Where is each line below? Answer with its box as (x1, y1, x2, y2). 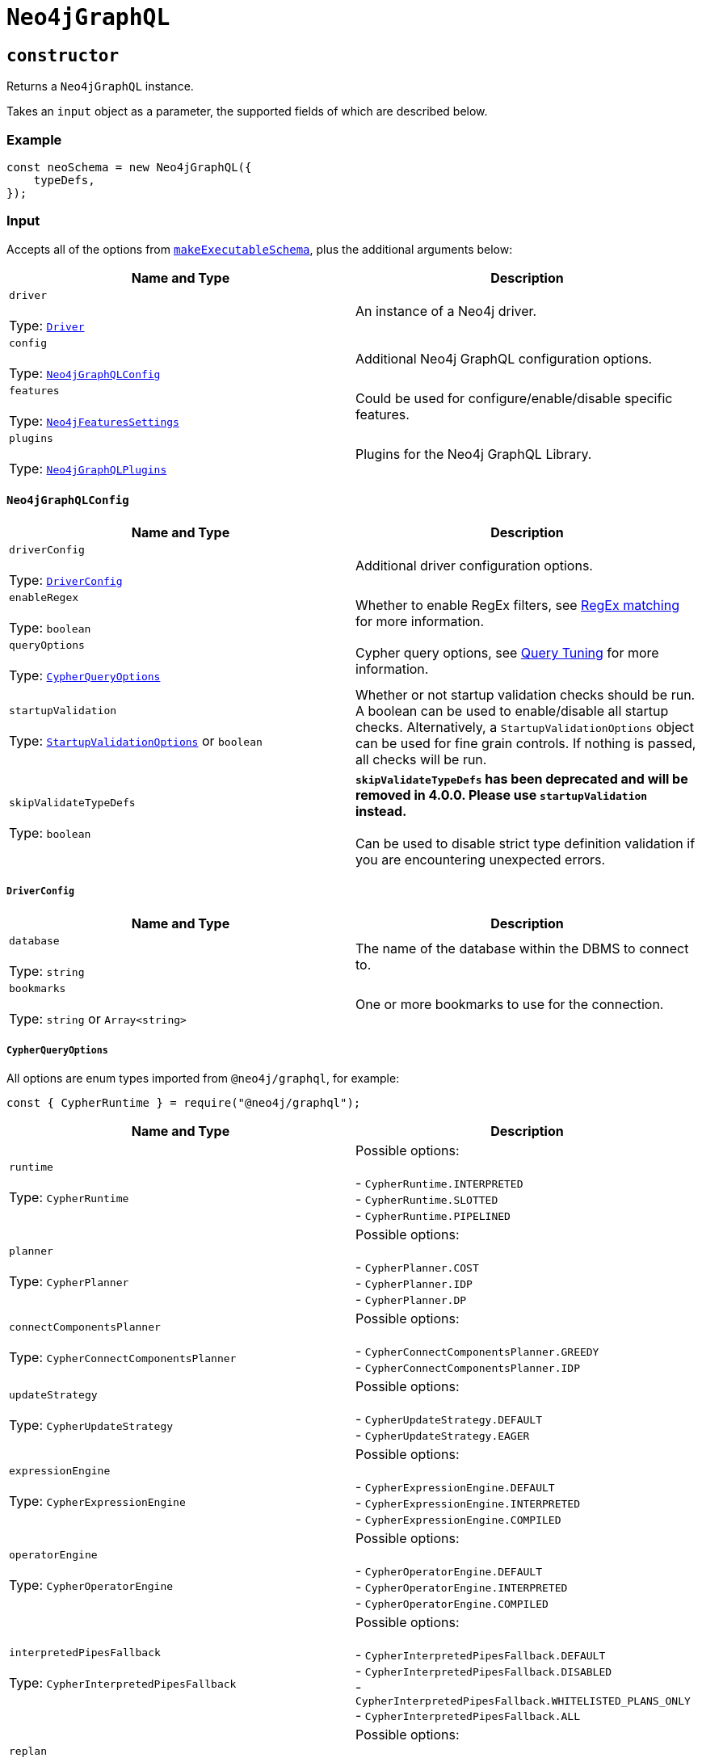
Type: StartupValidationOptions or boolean (9, 733, 263, 750)
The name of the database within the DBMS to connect (355, 940, 689, 957)
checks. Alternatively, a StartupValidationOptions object (355, 718, 694, 735)
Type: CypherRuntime (9, 1188, 129, 1205)
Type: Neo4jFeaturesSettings (9, 412, 179, 429)
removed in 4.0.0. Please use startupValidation (355, 786, 648, 803)
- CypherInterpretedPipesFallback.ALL (355, 1707, 580, 1724)
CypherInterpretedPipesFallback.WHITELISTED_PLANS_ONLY (355, 1695, 691, 1708)
